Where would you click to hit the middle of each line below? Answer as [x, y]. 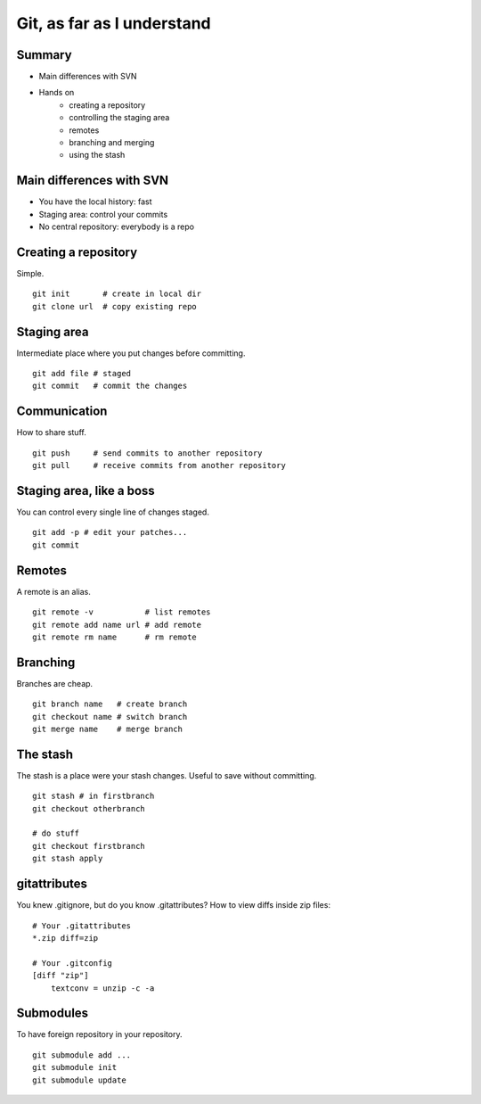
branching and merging [112, 143]
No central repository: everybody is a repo [117, 227]
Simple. [30, 273]
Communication [62, 412]
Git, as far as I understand [114, 23]
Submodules [53, 1013]
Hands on [57, 93]
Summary [44, 55]
